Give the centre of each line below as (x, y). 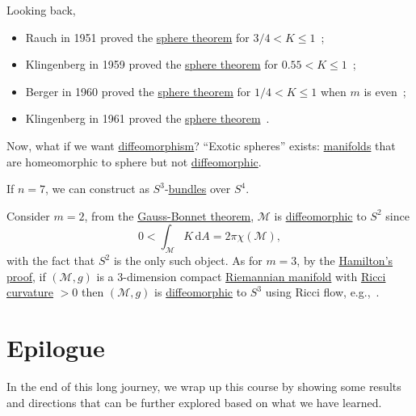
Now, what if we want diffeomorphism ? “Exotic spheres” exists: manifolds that (201, 145)
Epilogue (56, 348)
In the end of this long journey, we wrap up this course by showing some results (204, 387)
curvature (30, 292)
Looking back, (41, 10)
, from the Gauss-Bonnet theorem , (169, 215)
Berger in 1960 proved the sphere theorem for (138, 91)
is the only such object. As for (188, 261)
